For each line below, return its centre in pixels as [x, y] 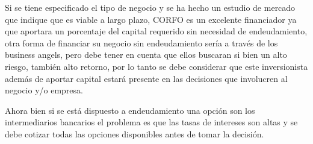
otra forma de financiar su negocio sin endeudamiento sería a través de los [141, 42]
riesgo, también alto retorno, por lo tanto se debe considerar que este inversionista [156, 66]
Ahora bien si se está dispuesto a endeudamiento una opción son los [130, 110]
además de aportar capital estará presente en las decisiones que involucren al [146, 78]
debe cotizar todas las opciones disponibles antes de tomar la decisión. [135, 133]
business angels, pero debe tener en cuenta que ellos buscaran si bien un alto [146, 55]
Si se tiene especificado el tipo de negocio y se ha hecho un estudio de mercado [150, 7]
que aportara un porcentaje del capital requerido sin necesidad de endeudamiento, [156, 31]
